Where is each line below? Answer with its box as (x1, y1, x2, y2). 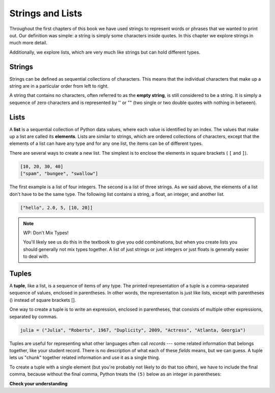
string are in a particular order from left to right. (9, 83, 109, 89)
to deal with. (23, 253, 49, 260)
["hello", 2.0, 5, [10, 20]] (20, 205, 93, 210)
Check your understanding (9, 380, 68, 386)
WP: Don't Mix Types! (23, 230, 69, 236)
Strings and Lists (9, 8, 82, 19)
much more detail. (9, 40, 48, 46)
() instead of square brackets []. (9, 297, 76, 303)
